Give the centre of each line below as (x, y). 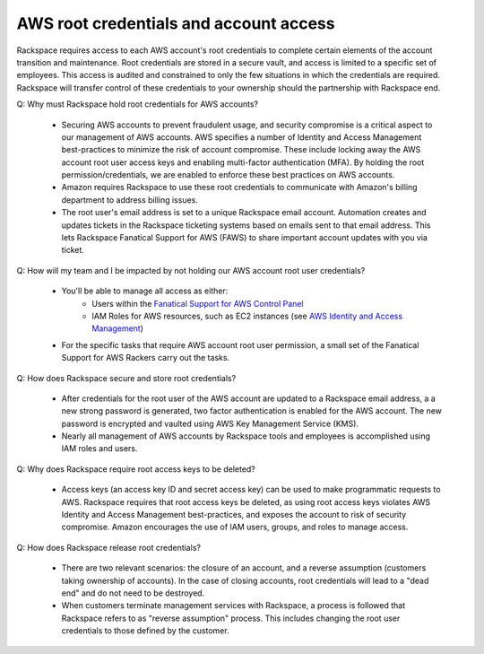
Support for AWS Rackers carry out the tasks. (146, 358)
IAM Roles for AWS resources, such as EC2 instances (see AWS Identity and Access (247, 316)
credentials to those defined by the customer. (145, 631)
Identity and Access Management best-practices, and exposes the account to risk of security (234, 515)
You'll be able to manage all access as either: (145, 291)
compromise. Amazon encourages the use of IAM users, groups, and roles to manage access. (235, 527)
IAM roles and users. (99, 449)
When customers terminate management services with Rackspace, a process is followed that (233, 606)
